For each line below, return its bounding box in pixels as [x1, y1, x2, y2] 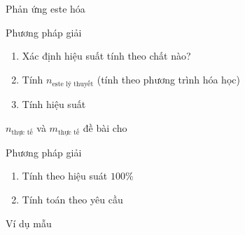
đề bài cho [83, 120, 127, 135]
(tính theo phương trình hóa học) [97, 72, 240, 86]
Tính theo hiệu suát [22, 168, 108, 183]
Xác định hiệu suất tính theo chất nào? [22, 48, 191, 63]
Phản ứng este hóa [6, 1, 85, 15]
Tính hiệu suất [22, 96, 86, 111]
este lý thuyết [52, 80, 94, 88]
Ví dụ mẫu [6, 215, 52, 230]
